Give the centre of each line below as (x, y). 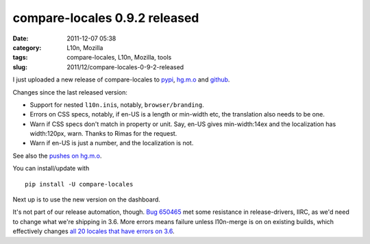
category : (27, 47)
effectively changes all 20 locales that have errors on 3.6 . (94, 231)
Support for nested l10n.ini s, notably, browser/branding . (117, 105)
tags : (20, 58)
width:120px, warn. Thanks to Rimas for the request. (103, 134)
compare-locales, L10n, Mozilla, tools (119, 58)
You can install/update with (51, 169)
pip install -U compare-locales (79, 184)
